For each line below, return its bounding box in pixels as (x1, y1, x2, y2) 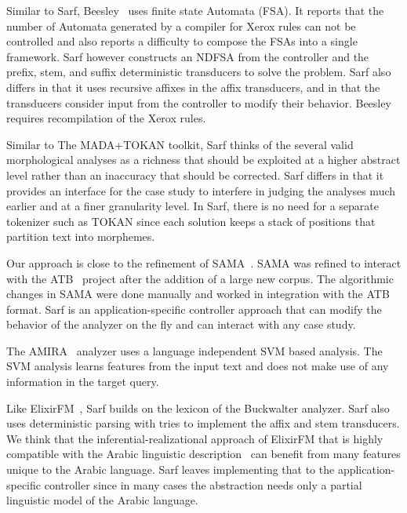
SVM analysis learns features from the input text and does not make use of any (6, 358, 389, 374)
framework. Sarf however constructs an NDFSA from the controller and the (6, 48, 369, 64)
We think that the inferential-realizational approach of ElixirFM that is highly (6, 430, 383, 446)
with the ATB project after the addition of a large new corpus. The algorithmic (6, 270, 394, 286)
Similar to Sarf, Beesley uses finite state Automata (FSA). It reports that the (6, 2, 384, 18)
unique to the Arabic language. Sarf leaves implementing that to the (6, 461, 335, 478)
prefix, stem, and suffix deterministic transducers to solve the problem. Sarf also (6, 64, 391, 80)
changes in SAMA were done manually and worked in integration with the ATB (6, 286, 390, 302)
